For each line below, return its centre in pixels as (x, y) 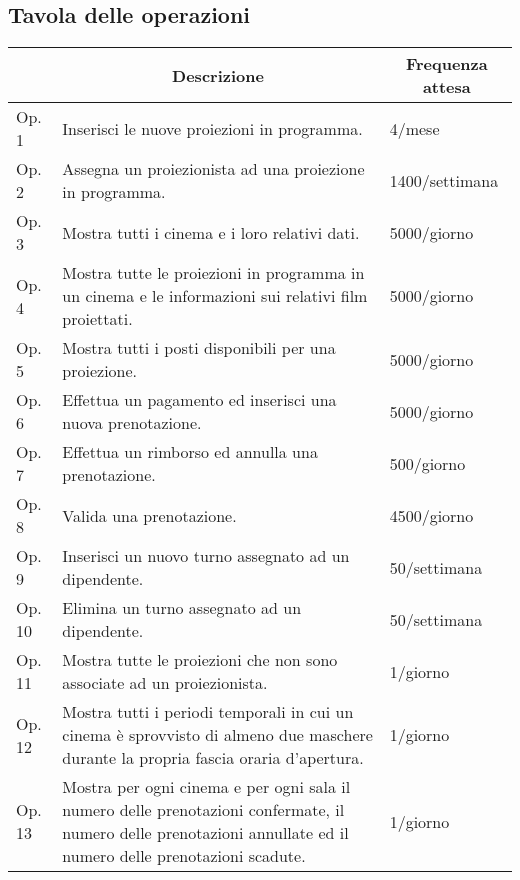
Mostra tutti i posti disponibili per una (199, 348)
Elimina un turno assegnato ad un (182, 608)
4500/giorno (431, 515)
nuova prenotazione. (132, 423)
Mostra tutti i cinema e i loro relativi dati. (211, 232)
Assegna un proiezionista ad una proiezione (213, 169)
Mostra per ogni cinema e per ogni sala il (206, 787)
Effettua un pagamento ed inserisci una (199, 400)
